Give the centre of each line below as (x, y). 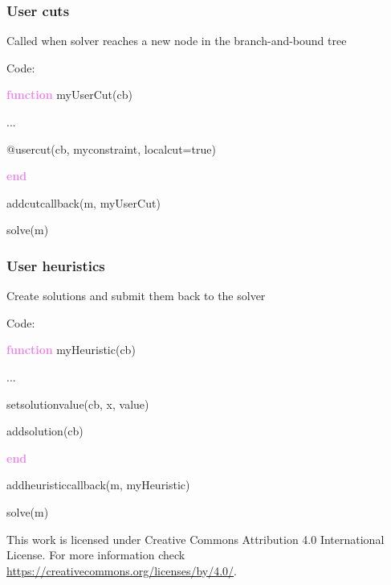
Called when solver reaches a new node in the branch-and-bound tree (177, 41)
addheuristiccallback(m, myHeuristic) (98, 485)
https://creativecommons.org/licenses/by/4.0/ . (122, 570)
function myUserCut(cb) (69, 95)
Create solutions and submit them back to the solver (136, 296)
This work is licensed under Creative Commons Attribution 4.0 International (195, 539)
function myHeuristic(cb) (71, 350)
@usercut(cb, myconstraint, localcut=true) (111, 148)
